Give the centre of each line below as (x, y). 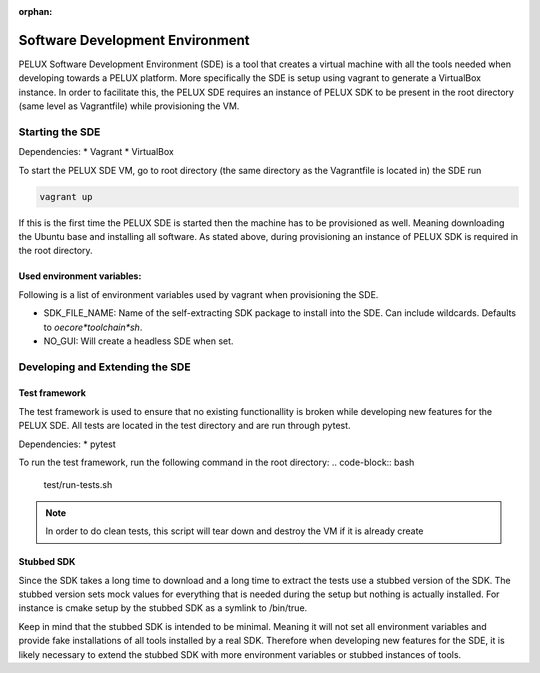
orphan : (35, 11)
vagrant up (66, 196)
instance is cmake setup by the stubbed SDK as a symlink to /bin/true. (163, 608)
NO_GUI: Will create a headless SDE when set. (138, 341)
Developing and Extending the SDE (104, 367)
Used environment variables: (80, 276)
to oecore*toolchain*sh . (93, 327)
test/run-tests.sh (78, 485)
